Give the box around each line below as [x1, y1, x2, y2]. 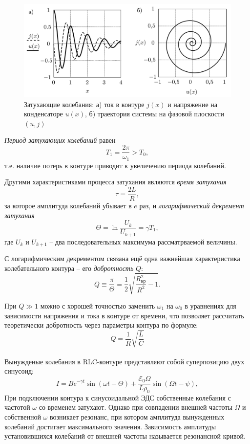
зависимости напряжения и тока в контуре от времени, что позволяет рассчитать [4, 310, 244, 320]
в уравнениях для [185, 300, 236, 311]
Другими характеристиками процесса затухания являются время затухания [4, 177, 227, 187]
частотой [4, 402, 30, 412]
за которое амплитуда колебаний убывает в [4, 200, 132, 211]
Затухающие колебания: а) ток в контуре [24, 99, 145, 109]
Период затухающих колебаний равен [4, 134, 116, 145]
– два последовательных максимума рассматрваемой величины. [49, 236, 237, 246]
